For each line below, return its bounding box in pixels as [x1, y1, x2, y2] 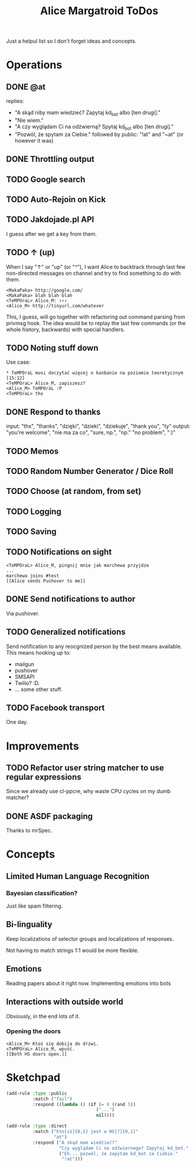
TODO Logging [6, 506, 62, 517]
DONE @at [6, 82, 46, 92]
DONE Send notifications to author [6, 594, 136, 604]
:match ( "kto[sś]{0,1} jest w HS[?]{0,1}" [32, 1128, 139, 1135]
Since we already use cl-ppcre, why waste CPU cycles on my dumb [6, 788, 171, 795]
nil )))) [96, 1113, 115, 1118]
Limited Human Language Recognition [6, 871, 149, 881]
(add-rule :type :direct [6, 1123, 67, 1129]
